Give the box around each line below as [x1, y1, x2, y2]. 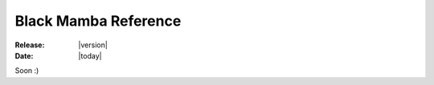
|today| [78, 51, 102, 60]
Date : [14, 51, 34, 60]
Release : [14, 40, 45, 50]
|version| [78, 40, 108, 50]
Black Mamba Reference [14, 12, 182, 30]
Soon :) [14, 66, 39, 75]
